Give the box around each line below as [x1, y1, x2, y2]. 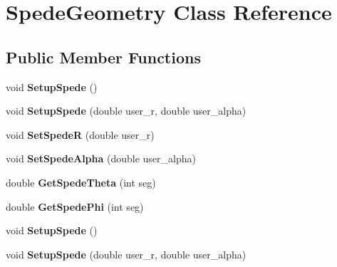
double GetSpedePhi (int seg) [6, 199, 144, 214]
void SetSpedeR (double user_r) [6, 127, 155, 142]
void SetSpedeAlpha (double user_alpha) [6, 151, 196, 166]
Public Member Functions [6, 46, 201, 68]
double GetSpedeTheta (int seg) [6, 174, 156, 189]
